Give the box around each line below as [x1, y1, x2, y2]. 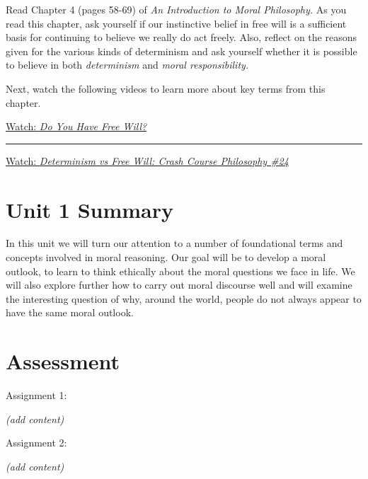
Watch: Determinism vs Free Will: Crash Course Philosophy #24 [6, 153, 289, 168]
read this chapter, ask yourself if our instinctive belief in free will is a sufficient [6, 16, 347, 30]
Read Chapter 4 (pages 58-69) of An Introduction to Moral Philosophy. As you [6, 2, 347, 16]
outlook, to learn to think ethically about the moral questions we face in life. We [6, 263, 355, 278]
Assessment [6, 347, 120, 376]
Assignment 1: [6, 388, 67, 403]
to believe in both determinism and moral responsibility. [6, 57, 249, 72]
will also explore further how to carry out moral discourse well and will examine [6, 277, 352, 292]
